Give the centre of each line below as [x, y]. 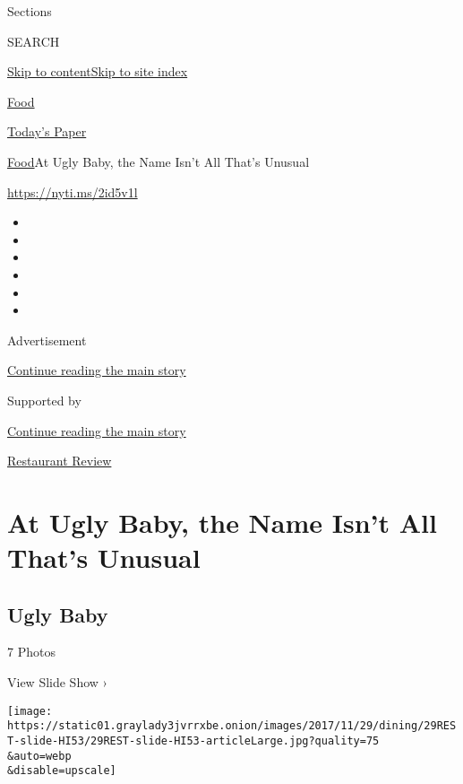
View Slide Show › [57, 682]
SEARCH [34, 41]
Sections [30, 11]
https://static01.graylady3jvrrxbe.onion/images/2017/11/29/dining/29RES [232, 726]
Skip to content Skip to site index [98, 71]
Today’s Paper [47, 131]
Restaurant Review [60, 461]
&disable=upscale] [62, 771]
